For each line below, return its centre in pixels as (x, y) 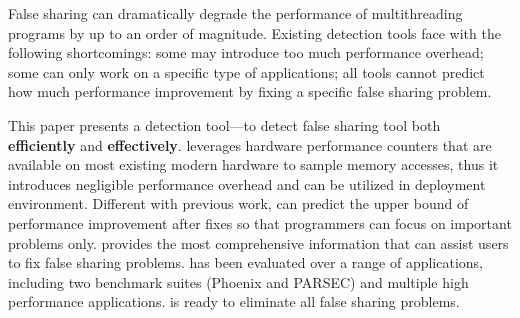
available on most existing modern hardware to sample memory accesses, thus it (253, 164)
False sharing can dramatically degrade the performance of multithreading (235, 13)
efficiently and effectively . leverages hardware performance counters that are (250, 144)
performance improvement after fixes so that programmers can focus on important (260, 222)
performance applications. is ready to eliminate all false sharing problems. (234, 301)
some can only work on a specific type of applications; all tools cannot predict (246, 71)
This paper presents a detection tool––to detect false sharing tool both (224, 124)
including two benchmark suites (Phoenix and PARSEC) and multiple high (238, 281)
